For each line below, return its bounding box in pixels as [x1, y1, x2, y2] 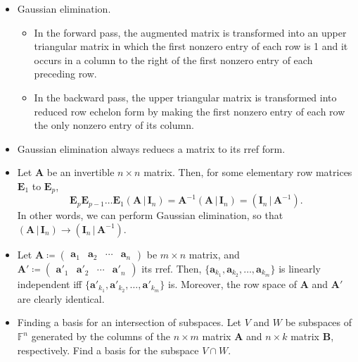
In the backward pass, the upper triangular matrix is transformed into [34, 89, 337, 104]
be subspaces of [285, 315, 352, 330]
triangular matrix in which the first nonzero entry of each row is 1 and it [34, 39, 348, 54]
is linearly [279, 261, 321, 275]
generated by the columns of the [31, 329, 170, 344]
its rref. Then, [141, 261, 202, 275]
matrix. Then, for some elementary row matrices [143, 165, 352, 180]
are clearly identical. [17, 291, 105, 306]
